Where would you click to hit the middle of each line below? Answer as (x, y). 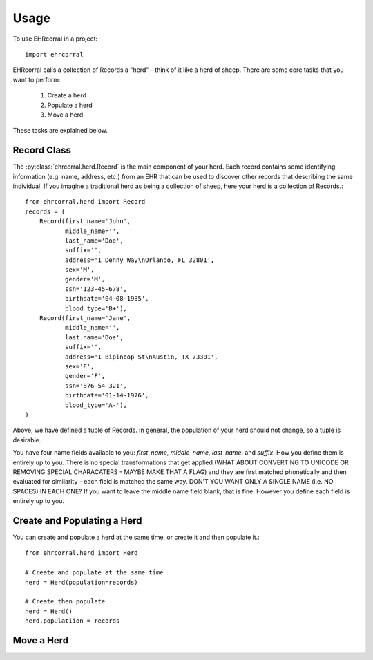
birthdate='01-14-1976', (107, 395)
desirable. (27, 440)
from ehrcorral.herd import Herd (82, 553)
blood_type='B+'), (96, 308)
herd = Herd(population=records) (82, 582)
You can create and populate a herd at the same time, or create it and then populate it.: (136, 537)
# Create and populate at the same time (94, 573)
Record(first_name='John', (85, 221)
